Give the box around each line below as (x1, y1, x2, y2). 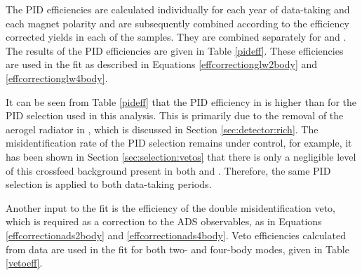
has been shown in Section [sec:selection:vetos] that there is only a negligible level (6, 149, 356, 163)
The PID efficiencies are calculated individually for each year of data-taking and (6, 2, 350, 16)
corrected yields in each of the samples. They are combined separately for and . (6, 29, 347, 44)
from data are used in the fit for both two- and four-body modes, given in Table (6, 241, 349, 256)
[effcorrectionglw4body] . (6, 70, 108, 85)
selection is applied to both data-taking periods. (6, 177, 212, 192)
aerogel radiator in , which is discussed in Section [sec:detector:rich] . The (6, 121, 319, 136)
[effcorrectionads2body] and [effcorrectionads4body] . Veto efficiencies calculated (6, 227, 346, 242)
